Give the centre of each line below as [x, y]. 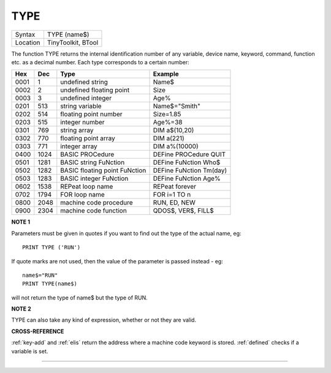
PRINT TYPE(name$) [50, 284]
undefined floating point [95, 90]
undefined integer [86, 98]
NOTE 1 [21, 222]
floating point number [91, 115]
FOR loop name [83, 195]
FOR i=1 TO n [172, 195]
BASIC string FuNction [93, 162]
